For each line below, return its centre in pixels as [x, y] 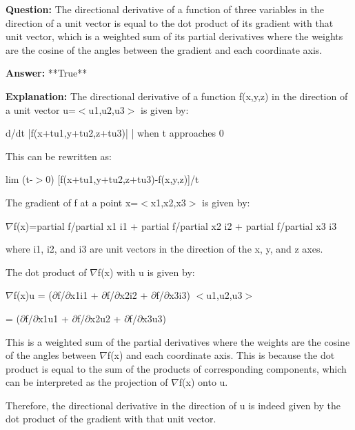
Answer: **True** [47, 73]
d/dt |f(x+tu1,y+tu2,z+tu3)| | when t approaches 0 [115, 133]
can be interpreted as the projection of [87, 382]
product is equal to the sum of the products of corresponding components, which [176, 368]
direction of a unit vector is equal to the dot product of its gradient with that [170, 22]
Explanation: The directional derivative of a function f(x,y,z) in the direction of [177, 96]
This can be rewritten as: [59, 156]
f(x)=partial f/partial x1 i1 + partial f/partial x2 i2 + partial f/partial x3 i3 [175, 225]
